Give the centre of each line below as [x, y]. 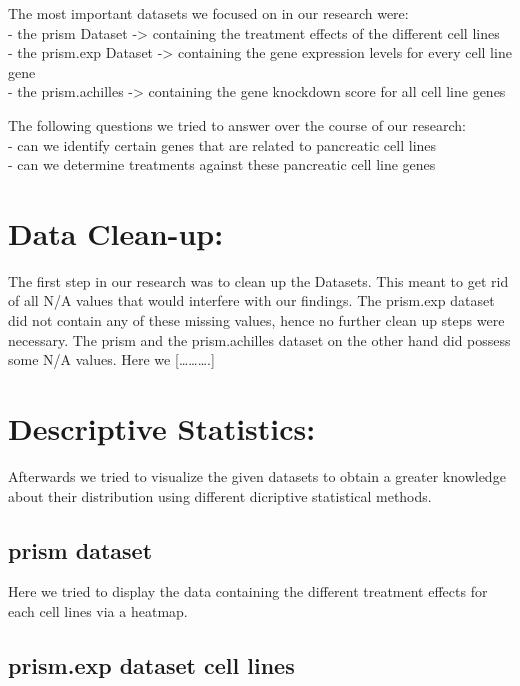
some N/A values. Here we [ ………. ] [111, 359]
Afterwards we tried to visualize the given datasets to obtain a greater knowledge [257, 475]
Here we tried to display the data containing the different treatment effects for [248, 591]
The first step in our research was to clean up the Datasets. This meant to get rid [258, 280]
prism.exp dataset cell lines [151, 664]
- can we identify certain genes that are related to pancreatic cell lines [222, 144]
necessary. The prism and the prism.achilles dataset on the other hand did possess [259, 339]
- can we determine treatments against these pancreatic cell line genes [222, 164]
